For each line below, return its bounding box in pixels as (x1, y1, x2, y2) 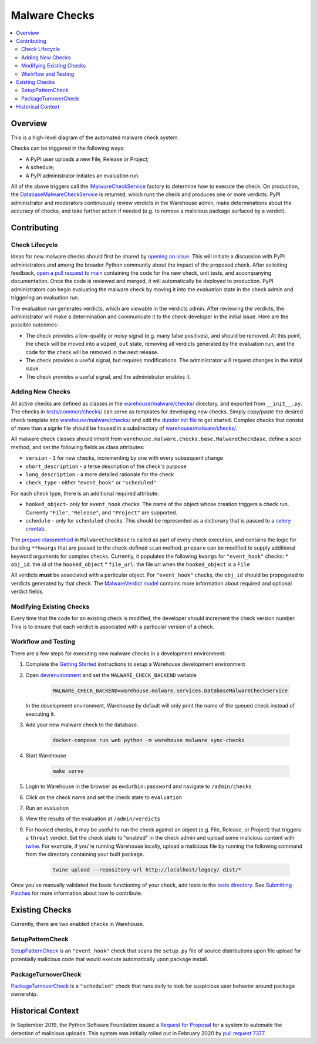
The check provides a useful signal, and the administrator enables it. (25, 373, 191, 380)
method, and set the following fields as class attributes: (11, 443, 145, 450)
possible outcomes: (11, 321, 59, 328)
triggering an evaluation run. (11, 294, 79, 301)
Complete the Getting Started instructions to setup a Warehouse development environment (25, 661, 246, 668)
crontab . (25, 526, 46, 533)
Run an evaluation (25, 804, 69, 811)
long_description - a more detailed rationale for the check (25, 470, 174, 478)
